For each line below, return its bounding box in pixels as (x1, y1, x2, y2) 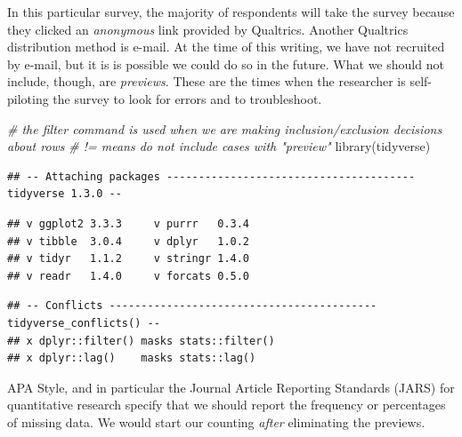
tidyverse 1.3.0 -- (7, 187, 122, 201)
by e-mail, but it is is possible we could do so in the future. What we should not (7, 54, 444, 73)
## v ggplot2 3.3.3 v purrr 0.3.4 (7, 217, 250, 230)
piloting (7, 89, 49, 107)
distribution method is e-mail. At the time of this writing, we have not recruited (7, 37, 445, 56)
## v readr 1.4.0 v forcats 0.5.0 (7, 269, 250, 282)
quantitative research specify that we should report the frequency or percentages (7, 395, 446, 414)
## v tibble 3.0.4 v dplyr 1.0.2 (7, 234, 250, 248)
